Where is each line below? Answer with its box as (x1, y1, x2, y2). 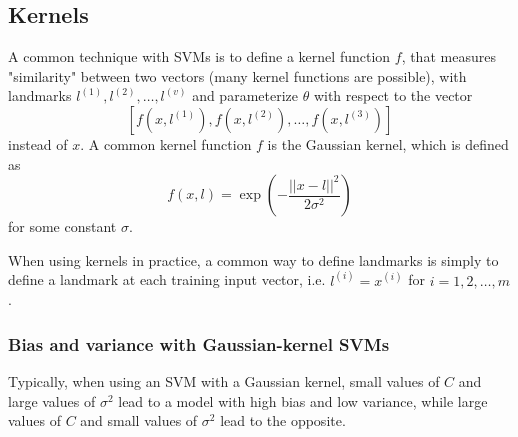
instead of (8, 133, 68, 154)
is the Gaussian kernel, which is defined (267, 133, 509, 154)
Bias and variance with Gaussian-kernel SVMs (8, 331, 390, 356)
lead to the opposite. (220, 410, 346, 431)
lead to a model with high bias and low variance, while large (118, 390, 488, 411)
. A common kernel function (80, 133, 252, 154)
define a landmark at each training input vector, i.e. (8, 269, 326, 290)
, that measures (401, 46, 496, 67)
